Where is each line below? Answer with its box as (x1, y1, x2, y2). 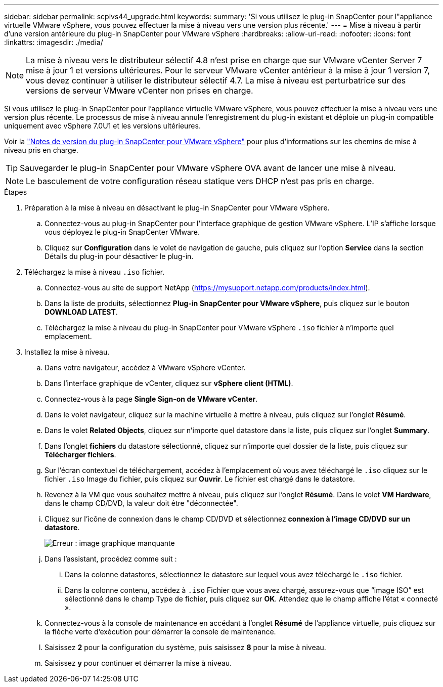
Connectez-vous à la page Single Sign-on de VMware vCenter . (45, 395, 258, 403)
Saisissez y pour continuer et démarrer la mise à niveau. (45, 659, 232, 667)
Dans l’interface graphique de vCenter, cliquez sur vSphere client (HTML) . (45, 379, 293, 388)
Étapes (4, 188, 27, 196)
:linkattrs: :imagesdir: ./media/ (4, 38, 103, 47)
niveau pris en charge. (4, 146, 78, 154)
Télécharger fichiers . (45, 450, 116, 459)
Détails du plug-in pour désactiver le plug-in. (45, 252, 194, 261)
